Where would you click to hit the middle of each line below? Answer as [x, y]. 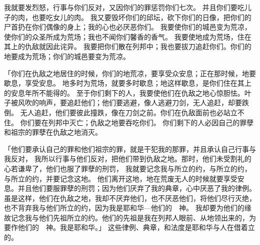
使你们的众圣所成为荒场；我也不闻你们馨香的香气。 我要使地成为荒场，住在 [128, 36]
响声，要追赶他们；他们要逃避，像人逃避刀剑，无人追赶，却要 [140, 102]
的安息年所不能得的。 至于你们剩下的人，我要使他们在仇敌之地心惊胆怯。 [124, 92]
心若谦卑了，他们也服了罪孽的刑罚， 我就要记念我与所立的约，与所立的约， [128, 168]
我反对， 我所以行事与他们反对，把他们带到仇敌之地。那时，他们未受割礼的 [128, 159]
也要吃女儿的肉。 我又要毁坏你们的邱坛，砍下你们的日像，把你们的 [141, 17]
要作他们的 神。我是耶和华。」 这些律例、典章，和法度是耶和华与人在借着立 [129, 227]
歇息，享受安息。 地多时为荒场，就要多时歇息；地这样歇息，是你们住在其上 [128, 83]
